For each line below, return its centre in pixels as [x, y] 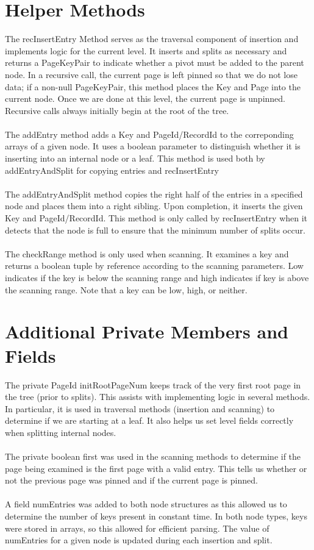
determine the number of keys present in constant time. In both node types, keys [156, 516]
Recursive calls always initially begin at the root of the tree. [117, 110]
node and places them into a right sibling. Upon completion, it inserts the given [154, 206]
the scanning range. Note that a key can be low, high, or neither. [126, 289]
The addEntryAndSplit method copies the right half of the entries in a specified [154, 194]
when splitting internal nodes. [61, 432]
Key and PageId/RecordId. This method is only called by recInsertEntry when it [156, 218]
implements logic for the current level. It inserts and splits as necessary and [146, 50]
